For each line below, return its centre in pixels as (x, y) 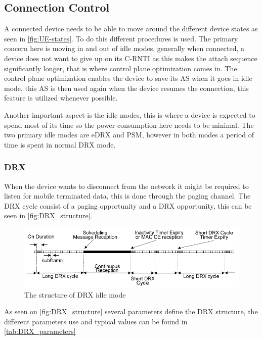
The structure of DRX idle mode (75, 294)
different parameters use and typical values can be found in (96, 321)
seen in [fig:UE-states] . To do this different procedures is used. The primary (121, 38)
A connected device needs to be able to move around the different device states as (131, 29)
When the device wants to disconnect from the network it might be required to (126, 186)
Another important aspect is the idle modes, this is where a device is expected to (130, 114)
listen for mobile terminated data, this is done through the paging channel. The (127, 196)
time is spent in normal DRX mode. (60, 144)
